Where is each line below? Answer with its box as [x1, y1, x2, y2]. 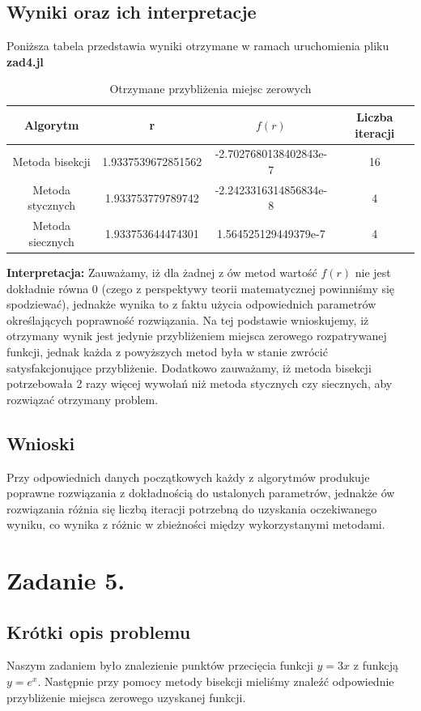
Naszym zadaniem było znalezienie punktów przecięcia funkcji [6, 657, 313, 674]
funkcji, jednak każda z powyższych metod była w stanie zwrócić [6, 343, 328, 360]
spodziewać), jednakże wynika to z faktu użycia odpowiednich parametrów [6, 296, 376, 313]
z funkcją [353, 657, 399, 674]
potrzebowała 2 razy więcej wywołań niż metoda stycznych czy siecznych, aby [6, 375, 393, 392]
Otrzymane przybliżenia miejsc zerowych [109, 80, 312, 97]
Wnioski [6, 430, 75, 455]
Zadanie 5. [6, 564, 125, 597]
